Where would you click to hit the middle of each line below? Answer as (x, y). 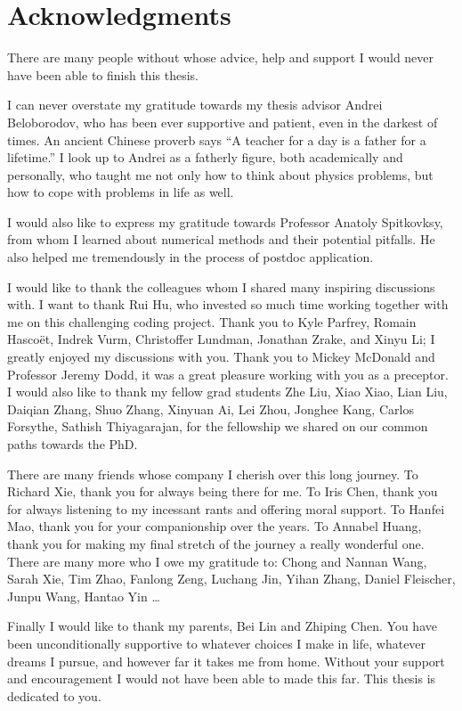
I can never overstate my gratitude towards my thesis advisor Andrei (195, 105)
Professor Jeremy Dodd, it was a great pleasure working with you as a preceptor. (228, 374)
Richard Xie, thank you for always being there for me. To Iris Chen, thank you (223, 491)
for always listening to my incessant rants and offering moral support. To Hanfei (226, 508)
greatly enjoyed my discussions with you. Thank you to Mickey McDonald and (221, 357)
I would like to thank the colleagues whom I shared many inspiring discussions (221, 286)
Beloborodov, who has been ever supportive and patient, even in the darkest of (223, 122)
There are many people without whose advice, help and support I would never (221, 57)
